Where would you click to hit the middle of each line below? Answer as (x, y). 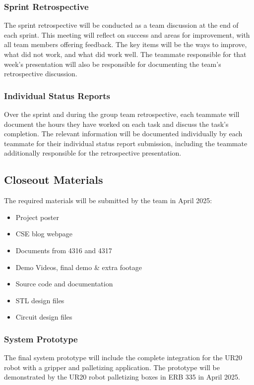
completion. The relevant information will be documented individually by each (123, 134)
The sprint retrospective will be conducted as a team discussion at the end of (121, 25)
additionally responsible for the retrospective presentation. (93, 153)
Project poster (37, 217)
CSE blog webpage (44, 234)
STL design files (40, 300)
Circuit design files (44, 317)
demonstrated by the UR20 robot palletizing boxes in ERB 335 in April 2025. (122, 377)
